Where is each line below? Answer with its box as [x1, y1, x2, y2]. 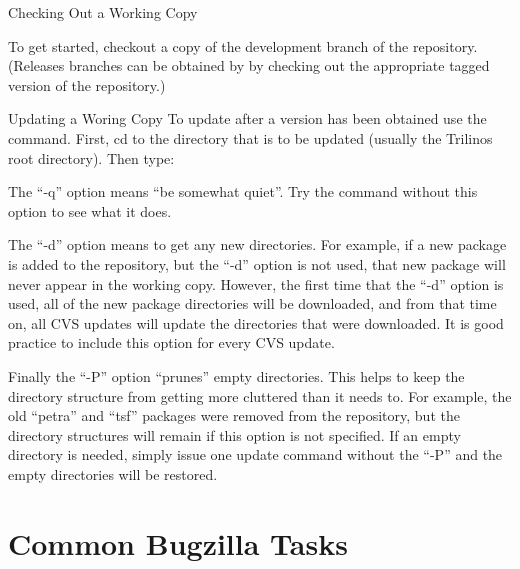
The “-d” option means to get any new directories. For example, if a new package [8, 234, 507, 255]
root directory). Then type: [8, 147, 175, 168]
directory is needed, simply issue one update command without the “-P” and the [8, 444, 503, 465]
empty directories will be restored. [8, 463, 218, 484]
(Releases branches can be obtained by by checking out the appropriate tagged [8, 55, 490, 76]
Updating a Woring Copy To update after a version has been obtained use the [8, 108, 487, 129]
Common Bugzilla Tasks [8, 522, 348, 563]
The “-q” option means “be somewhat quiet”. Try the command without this [8, 181, 478, 202]
